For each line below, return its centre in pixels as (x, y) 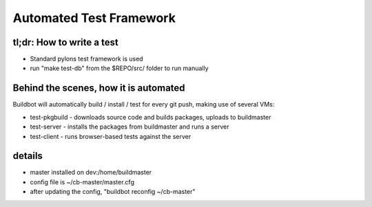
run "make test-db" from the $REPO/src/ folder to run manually (120, 68)
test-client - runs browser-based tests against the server (111, 136)
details (28, 156)
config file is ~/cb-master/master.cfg (82, 182)
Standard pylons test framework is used (87, 59)
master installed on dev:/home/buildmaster (91, 173)
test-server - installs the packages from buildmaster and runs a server (130, 127)
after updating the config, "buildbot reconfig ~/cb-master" (113, 192)
